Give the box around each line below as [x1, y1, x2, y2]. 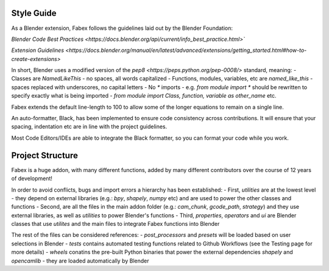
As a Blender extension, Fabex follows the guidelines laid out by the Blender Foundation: [11, 24, 233, 32]
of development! [11, 175, 53, 182]
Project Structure [11, 150, 79, 161]
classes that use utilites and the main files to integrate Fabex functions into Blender [11, 220, 220, 228]
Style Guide [11, 8, 57, 18]
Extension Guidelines [11, 46, 64, 54]
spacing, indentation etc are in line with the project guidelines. [11, 123, 168, 131]
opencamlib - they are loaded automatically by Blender [11, 257, 149, 264]
